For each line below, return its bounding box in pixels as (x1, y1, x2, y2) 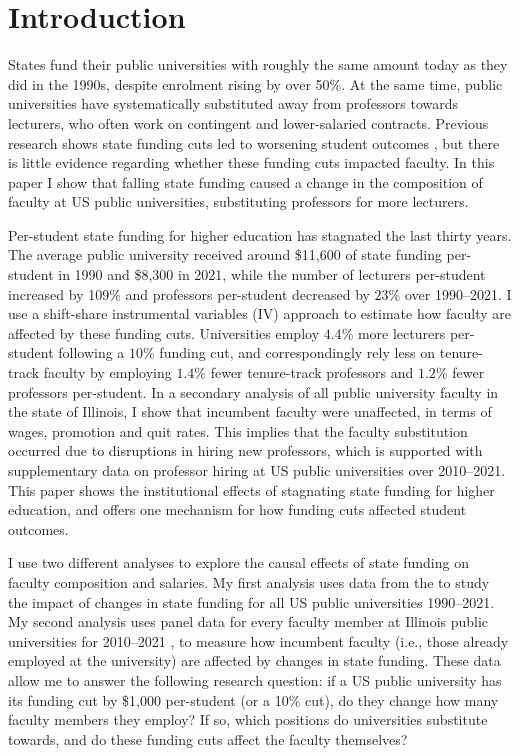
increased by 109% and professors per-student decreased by (8, 283, 370, 304)
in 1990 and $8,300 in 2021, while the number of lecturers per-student (58, 264, 486, 285)
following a (58, 342, 125, 363)
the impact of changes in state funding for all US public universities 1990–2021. (8, 591, 495, 612)
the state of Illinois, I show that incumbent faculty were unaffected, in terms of (8, 401, 492, 422)
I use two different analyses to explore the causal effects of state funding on (8, 552, 469, 573)
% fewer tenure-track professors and (194, 362, 414, 383)
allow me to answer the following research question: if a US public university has (8, 669, 502, 690)
